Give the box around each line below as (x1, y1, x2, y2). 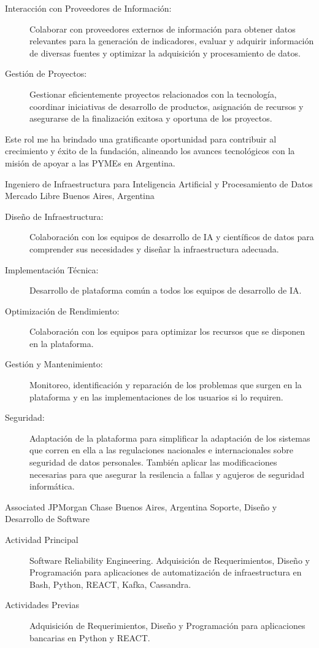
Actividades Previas (5, 598, 79, 611)
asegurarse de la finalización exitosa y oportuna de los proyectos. (29, 112, 272, 125)
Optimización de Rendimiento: (5, 304, 120, 317)
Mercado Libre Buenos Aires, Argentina (5, 189, 155, 202)
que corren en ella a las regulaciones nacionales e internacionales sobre (29, 443, 293, 456)
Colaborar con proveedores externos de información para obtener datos (29, 22, 296, 35)
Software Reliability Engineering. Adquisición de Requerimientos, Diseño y (29, 553, 310, 566)
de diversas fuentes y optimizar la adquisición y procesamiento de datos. (29, 46, 301, 59)
